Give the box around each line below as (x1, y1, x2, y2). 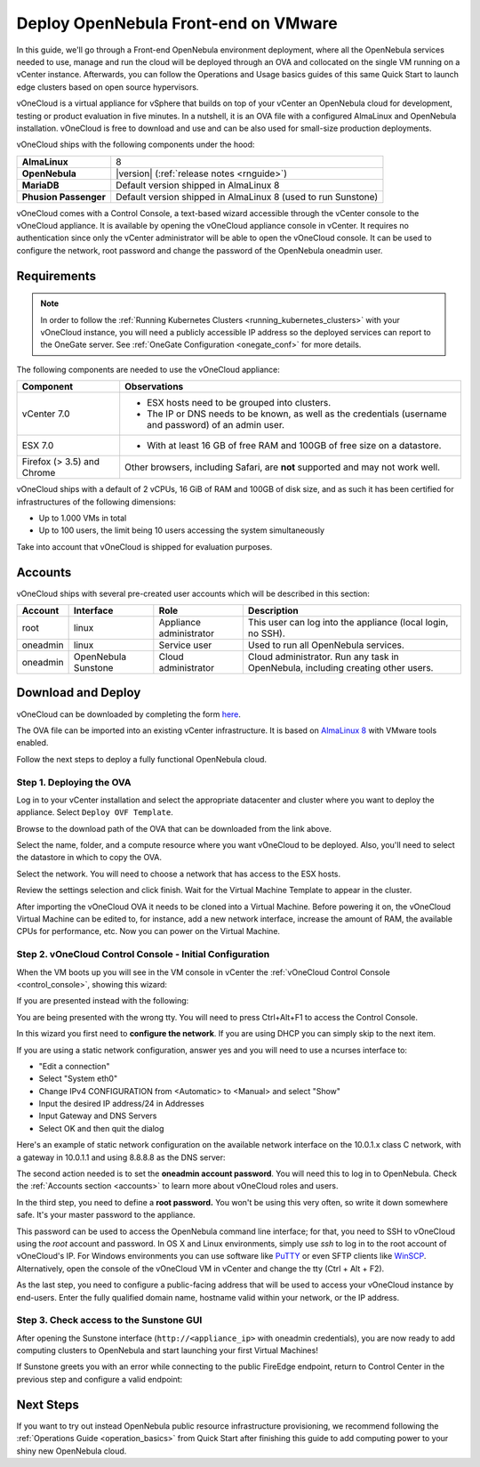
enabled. (16, 738, 49, 748)
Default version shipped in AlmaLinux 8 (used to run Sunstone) (116, 190, 379, 203)
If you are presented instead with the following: (16, 995, 189, 1006)
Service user (158, 639, 212, 651)
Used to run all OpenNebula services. (247, 639, 404, 651)
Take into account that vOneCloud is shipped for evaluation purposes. (16, 541, 273, 552)
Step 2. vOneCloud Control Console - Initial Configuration (16, 948, 270, 961)
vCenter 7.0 (21, 407, 70, 420)
